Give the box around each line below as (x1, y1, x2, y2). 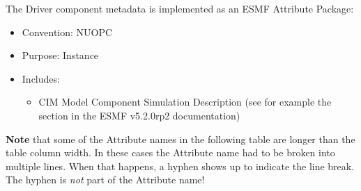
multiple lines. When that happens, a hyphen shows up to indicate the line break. (6, 158, 355, 173)
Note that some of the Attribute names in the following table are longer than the (6, 131, 355, 146)
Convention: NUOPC (22, 24, 113, 39)
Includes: (22, 71, 60, 85)
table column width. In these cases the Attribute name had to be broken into (6, 145, 335, 160)
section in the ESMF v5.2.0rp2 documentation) (38, 108, 240, 122)
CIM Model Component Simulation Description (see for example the (38, 94, 332, 109)
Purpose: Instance (22, 48, 99, 63)
